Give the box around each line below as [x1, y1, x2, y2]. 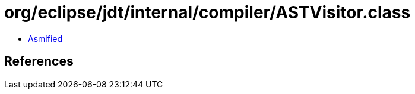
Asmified [28, 33, 63, 44]
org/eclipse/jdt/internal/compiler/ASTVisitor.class [4, 2, 411, 22]
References [4, 54, 74, 69]
